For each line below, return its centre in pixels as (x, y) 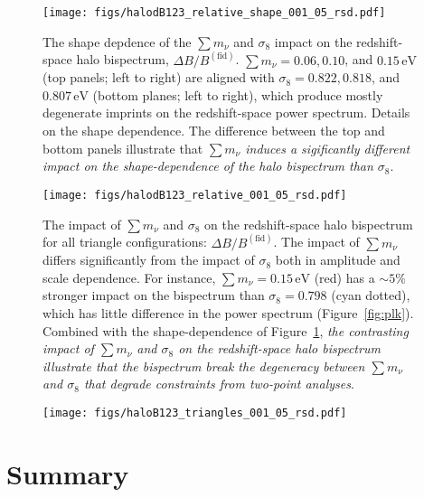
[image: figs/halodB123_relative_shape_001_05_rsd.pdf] (214, 13)
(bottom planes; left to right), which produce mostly (238, 94)
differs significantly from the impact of (149, 260)
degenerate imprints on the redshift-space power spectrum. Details (226, 113)
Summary (68, 473)
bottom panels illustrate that (123, 148)
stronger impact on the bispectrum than (154, 295)
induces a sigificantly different (328, 148)
